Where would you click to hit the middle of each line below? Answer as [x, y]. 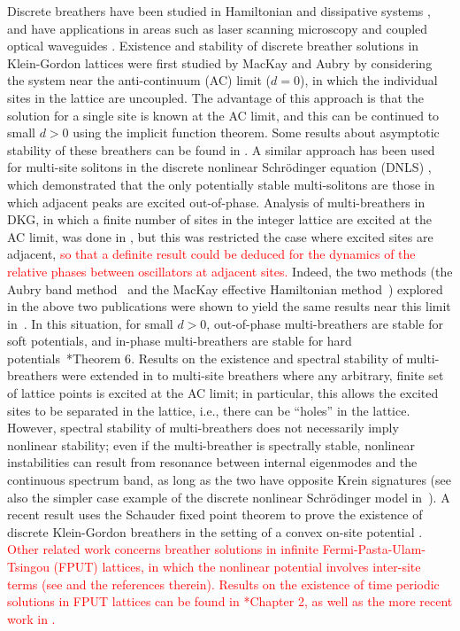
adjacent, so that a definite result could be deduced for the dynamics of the [211, 254]
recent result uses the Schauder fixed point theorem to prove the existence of [215, 514]
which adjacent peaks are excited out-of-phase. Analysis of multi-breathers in [216, 202]
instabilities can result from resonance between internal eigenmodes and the [212, 462]
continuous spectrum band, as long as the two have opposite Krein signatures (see [229, 480]
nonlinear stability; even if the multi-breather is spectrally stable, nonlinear [211, 444]
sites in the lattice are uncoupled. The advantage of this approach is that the [215, 97]
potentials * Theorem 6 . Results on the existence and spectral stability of [205, 358]
